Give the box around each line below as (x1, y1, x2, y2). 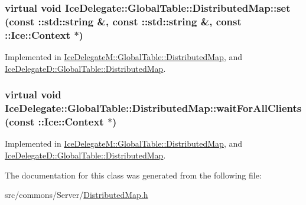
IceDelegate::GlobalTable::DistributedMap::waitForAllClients (5, 101, 302, 115)
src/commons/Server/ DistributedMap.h (5, 189, 148, 201)
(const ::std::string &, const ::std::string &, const (5, 14, 242, 28)
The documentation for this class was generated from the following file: (5, 168, 262, 181)
